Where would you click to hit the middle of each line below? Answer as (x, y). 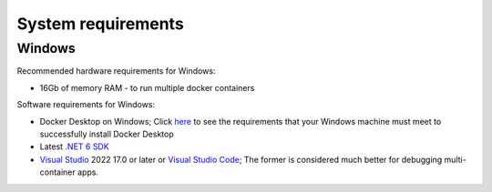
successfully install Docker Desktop (107, 134)
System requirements (100, 24)
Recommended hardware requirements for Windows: (116, 71)
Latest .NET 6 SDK (74, 147)
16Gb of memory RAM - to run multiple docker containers (147, 87)
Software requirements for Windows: (86, 105)
